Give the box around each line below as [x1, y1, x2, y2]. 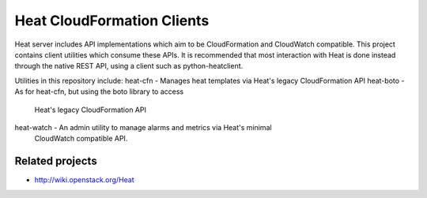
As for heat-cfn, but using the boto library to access [14, 87, 184, 96]
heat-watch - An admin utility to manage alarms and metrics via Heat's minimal [14, 122, 272, 132]
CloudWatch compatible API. [34, 134, 128, 144]
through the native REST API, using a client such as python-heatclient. [14, 62, 244, 71]
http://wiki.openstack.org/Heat [34, 175, 134, 185]
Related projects [14, 155, 98, 168]
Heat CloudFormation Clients [14, 12, 210, 29]
